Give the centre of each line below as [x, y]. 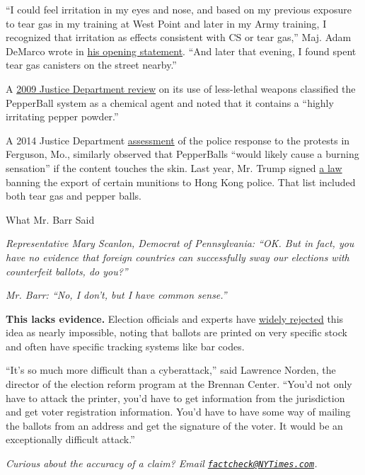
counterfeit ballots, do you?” [67, 271]
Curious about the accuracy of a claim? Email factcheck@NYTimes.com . [162, 463]
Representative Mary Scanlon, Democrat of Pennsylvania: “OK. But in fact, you [180, 243]
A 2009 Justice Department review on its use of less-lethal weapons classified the [181, 88]
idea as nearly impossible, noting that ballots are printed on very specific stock [176, 332]
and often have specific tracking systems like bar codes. [125, 346]
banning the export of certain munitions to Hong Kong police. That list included [181, 182]
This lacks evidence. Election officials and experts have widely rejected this [175, 318]
